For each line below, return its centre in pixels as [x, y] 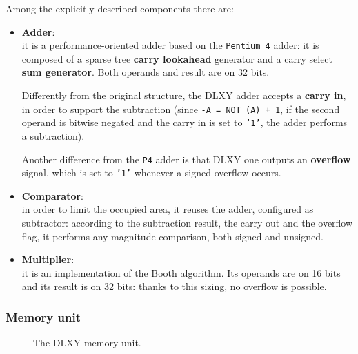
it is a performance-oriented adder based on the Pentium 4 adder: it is [170, 45]
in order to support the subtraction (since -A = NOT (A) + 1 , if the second [181, 108]
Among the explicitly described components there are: [120, 8]
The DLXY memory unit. [87, 343]
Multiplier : [48, 259]
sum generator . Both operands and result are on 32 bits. [146, 72]
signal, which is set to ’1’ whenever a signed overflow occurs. [151, 173]
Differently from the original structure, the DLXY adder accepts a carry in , [184, 95]
